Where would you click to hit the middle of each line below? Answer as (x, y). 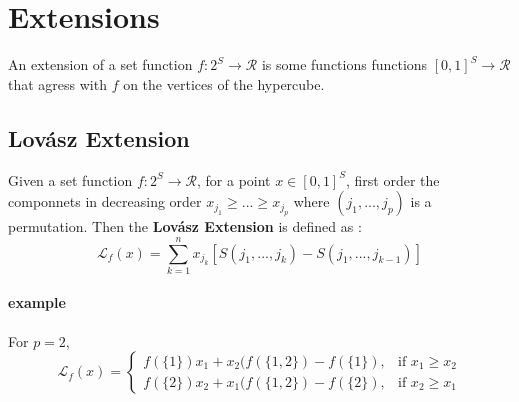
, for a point (234, 179)
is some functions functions (344, 64)
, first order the (393, 179)
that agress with (57, 83)
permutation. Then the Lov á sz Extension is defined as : (185, 226)
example (37, 302)
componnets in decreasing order (105, 201)
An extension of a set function (100, 64)
